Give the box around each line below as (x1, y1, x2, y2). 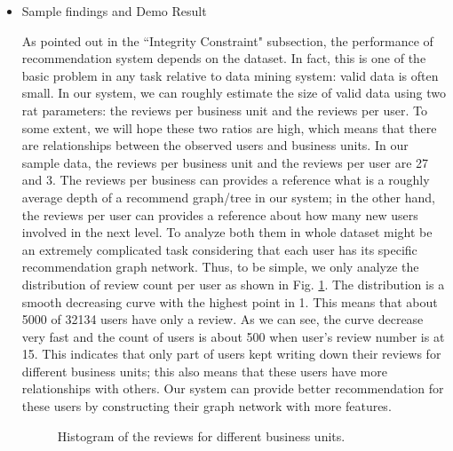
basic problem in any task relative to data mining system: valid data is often (21, 66, 439, 84)
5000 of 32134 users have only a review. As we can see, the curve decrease (21, 310, 424, 328)
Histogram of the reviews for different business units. (57, 426, 346, 445)
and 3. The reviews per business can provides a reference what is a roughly (21, 170, 430, 189)
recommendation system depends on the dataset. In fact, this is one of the (21, 49, 426, 67)
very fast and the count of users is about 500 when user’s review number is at (21, 327, 445, 345)
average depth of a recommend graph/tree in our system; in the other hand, (21, 187, 435, 206)
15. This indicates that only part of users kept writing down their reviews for (21, 344, 441, 363)
